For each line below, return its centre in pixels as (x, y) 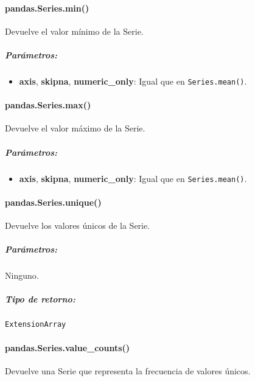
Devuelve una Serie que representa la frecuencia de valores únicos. (128, 370)
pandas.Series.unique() (53, 202)
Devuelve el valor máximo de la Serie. (75, 128)
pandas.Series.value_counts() (68, 347)
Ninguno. (22, 275)
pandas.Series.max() (48, 105)
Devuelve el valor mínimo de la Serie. (74, 31)
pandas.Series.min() (47, 8)
